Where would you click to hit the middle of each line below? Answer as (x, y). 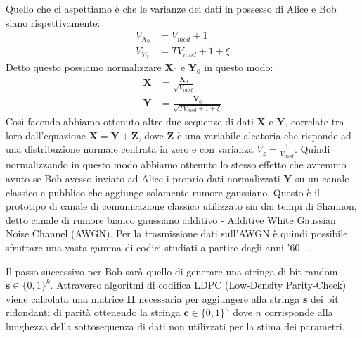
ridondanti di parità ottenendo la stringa (93, 312)
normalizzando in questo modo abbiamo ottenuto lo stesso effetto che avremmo (176, 164)
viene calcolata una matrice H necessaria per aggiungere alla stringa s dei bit (172, 298)
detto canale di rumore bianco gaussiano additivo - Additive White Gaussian (171, 219)
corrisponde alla (299, 312)
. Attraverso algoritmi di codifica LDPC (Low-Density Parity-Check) (198, 285)
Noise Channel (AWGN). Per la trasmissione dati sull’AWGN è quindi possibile (177, 233)
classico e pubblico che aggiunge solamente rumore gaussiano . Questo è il (163, 192)
